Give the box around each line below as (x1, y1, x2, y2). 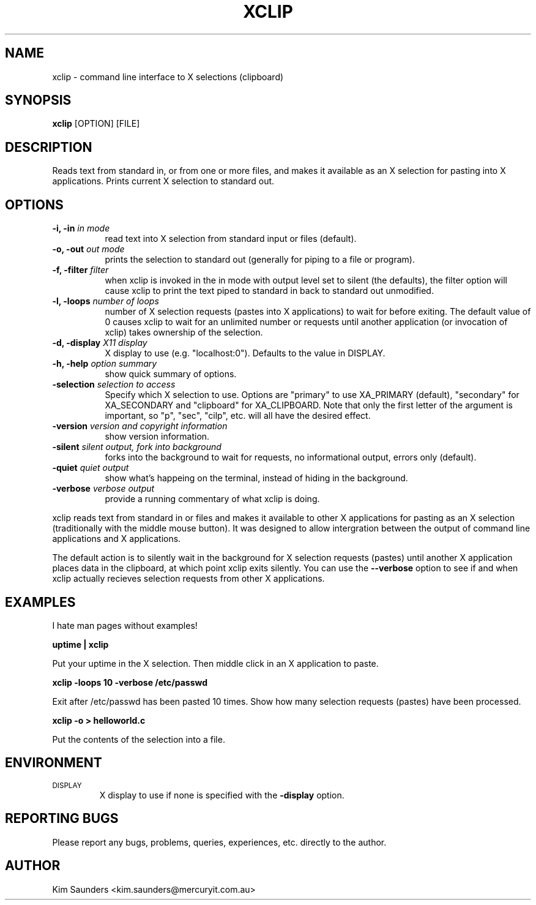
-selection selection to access (52, 379, 176, 390)
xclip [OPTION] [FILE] (52, 118, 140, 129)
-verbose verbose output (52, 483, 155, 494)
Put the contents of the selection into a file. (52, 734, 225, 745)
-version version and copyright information (52, 421, 228, 432)
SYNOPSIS (5, 92, 72, 108)
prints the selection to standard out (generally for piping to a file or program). (105, 254, 415, 265)
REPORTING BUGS (5, 811, 119, 827)
